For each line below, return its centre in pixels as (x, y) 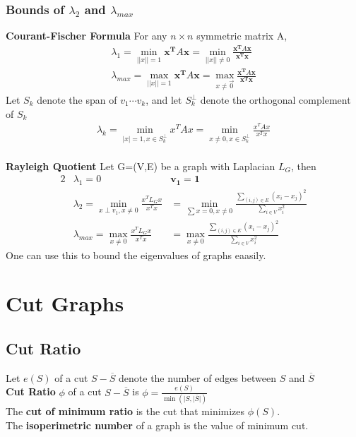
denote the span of (77, 100)
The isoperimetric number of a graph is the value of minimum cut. (157, 425)
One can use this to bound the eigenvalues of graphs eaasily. (136, 255)
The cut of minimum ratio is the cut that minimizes (125, 411)
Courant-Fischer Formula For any (87, 36)
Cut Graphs (65, 303)
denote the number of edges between (197, 377)
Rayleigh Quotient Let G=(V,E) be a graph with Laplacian (141, 166)
